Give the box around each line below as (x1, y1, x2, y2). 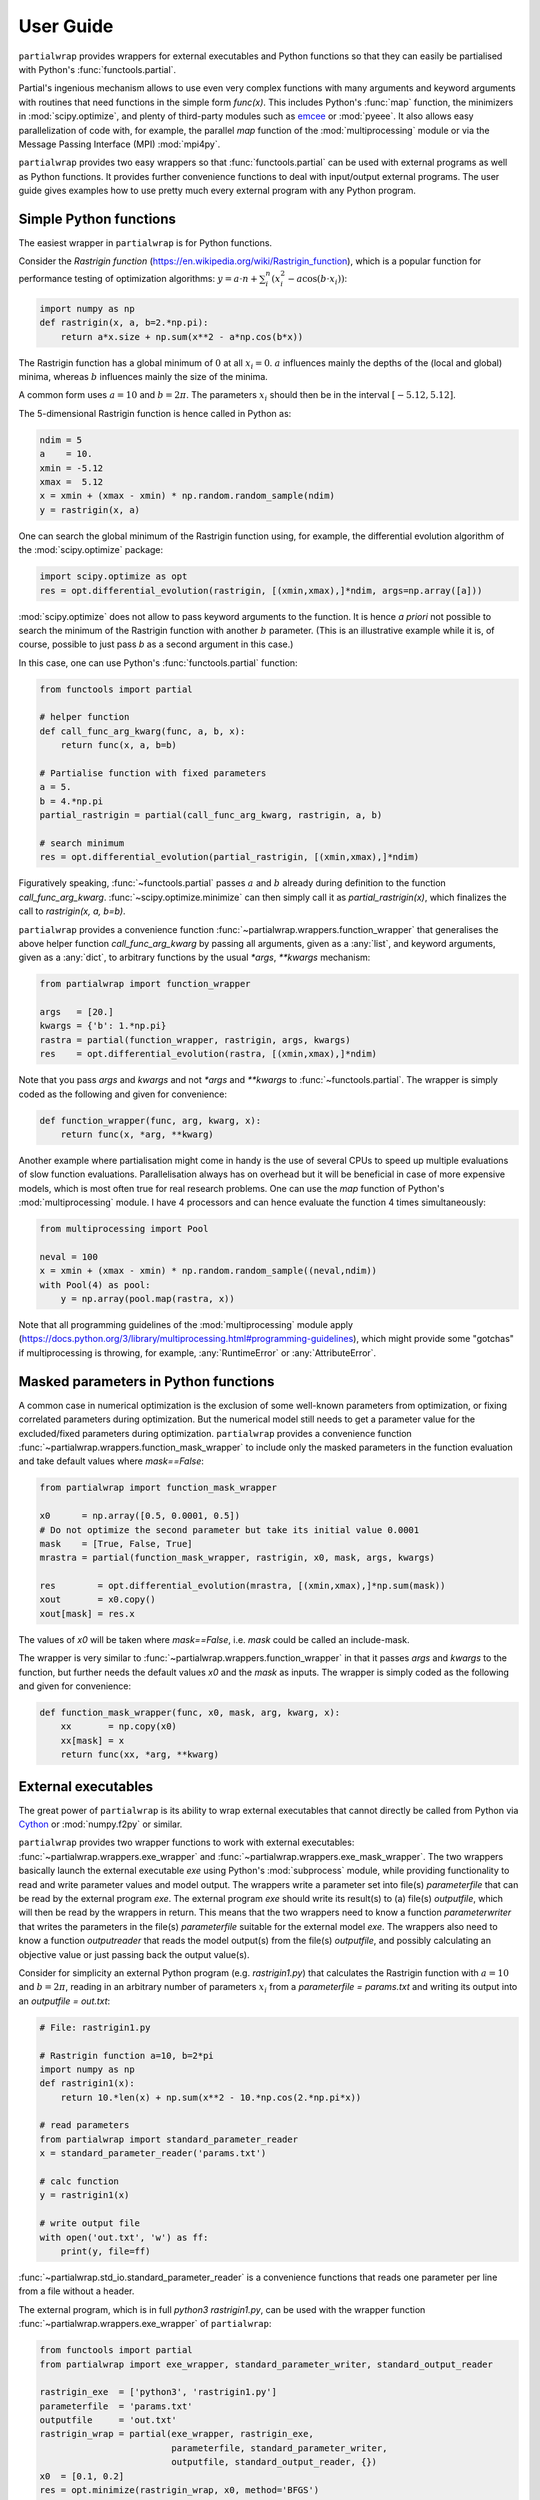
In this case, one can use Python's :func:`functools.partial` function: (18, 656, 299, 669)
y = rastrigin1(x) (39, 2190, 130, 2201)
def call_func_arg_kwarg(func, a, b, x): (39, 725, 246, 737)
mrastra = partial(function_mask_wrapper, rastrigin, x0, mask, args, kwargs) (39, 1552, 435, 1564)
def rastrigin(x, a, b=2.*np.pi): (39, 317, 209, 329)
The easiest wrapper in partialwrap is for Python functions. (18, 236, 273, 249)
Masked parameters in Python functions (18, 1373, 275, 1390)
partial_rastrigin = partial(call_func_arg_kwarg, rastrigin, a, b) (39, 810, 383, 821)
